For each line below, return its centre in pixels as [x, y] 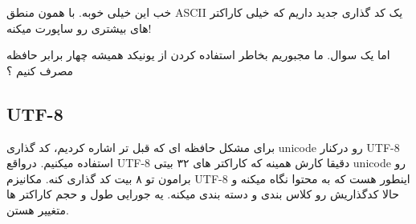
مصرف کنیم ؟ [40, 70]
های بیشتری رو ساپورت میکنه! [79, 28]
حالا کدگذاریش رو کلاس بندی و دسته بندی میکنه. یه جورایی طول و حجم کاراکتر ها [203, 194]
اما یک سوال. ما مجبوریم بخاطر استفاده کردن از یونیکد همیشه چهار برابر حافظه [198, 55]
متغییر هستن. [38, 209]
